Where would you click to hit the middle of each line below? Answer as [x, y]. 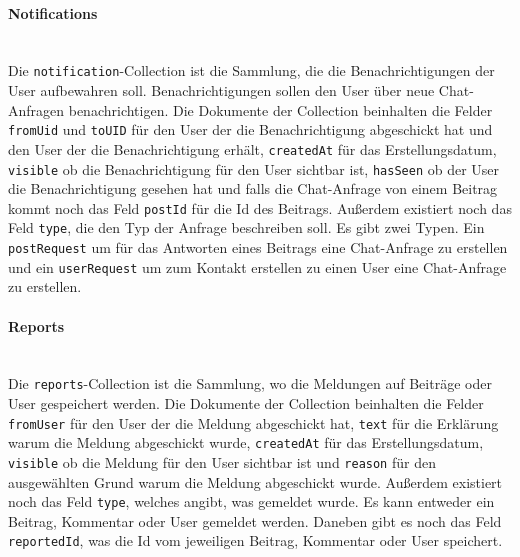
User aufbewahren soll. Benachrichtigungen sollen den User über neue [221, 90]
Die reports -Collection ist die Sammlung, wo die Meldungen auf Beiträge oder [250, 383]
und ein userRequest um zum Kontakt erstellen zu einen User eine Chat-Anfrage [257, 266]
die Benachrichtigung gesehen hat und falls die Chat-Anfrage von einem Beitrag [253, 188]
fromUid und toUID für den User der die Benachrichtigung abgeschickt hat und [250, 129]
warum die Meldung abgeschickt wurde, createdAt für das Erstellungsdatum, [246, 442]
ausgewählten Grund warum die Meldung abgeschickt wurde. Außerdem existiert [255, 481]
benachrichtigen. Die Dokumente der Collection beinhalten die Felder [280, 109]
